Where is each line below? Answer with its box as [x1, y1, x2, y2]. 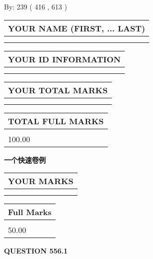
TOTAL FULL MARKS [8, 115, 104, 127]
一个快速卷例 [4, 154, 46, 165]
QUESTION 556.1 [4, 246, 68, 256]
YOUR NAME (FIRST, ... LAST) [8, 22, 146, 34]
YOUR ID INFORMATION [8, 53, 121, 65]
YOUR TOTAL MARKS [8, 84, 108, 96]
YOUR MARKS [8, 175, 74, 187]
